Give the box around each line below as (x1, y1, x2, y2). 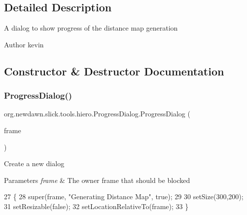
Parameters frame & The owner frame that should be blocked (4, 175, 190, 185)
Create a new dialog (4, 158, 65, 169)
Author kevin (4, 39, 44, 49)
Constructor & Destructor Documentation (4, 63, 224, 78)
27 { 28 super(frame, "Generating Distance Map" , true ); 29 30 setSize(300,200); (4, 191, 244, 202)
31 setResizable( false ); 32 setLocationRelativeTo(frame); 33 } (4, 201, 189, 211)
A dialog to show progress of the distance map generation (4, 23, 178, 33)
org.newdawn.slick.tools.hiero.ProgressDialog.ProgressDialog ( (4, 108, 190, 119)
